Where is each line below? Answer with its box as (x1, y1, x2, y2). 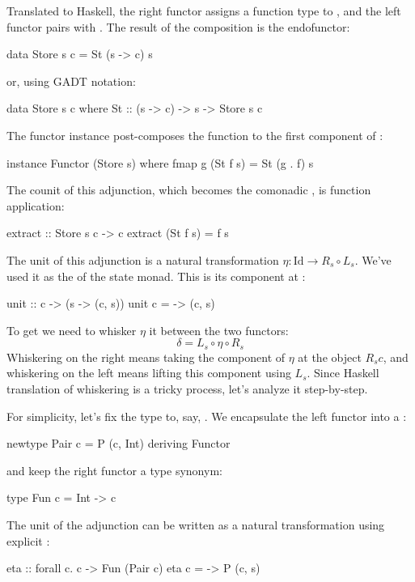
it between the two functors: (149, 321, 289, 338)
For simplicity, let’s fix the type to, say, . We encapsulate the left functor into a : (6, 407, 407, 424)
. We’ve (354, 251, 392, 268)
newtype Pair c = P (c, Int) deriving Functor (6, 435, 231, 452)
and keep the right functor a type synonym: (6, 461, 222, 478)
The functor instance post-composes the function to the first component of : (6, 126, 383, 143)
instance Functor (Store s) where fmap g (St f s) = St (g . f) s (6, 154, 314, 171)
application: (6, 197, 65, 214)
